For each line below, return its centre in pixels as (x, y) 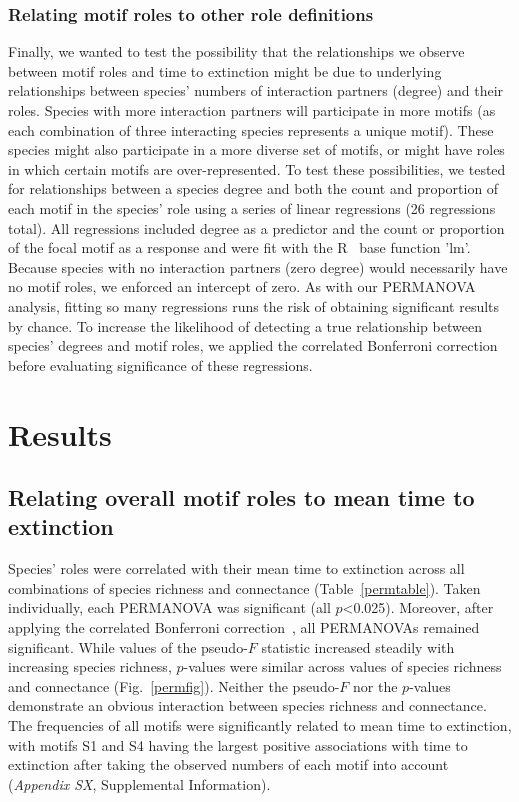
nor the (375, 685)
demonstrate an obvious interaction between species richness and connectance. (247, 705)
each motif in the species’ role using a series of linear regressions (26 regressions (252, 207)
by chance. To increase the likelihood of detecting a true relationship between (245, 325)
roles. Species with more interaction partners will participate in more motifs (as (252, 110)
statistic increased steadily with (358, 646)
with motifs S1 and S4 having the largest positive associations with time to (238, 744)
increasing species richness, (90, 666)
